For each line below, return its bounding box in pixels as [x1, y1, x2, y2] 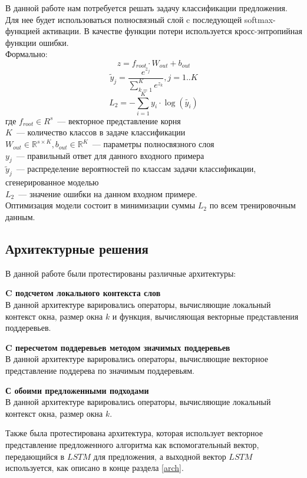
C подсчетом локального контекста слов [5, 287, 161, 299]
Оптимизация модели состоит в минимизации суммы [5, 199, 196, 211]
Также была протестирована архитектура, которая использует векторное [5, 427, 263, 439]
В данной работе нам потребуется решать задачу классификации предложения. [5, 2, 288, 14]
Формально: [5, 48, 48, 60]
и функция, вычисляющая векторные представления [112, 310, 299, 322]
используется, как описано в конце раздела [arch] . [5, 462, 184, 474]
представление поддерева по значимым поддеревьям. [5, 364, 195, 376]
